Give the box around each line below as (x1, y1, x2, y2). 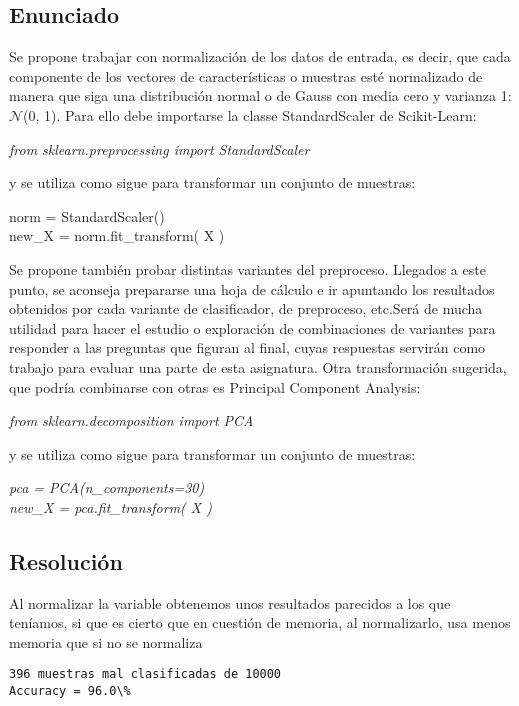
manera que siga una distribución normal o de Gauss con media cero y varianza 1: (9, 85, 512, 106)
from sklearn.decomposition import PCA (9, 410, 254, 431)
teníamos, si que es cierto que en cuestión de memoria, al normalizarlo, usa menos (9, 612, 511, 633)
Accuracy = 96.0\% (9, 684, 131, 699)
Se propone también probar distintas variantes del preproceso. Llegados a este (9, 258, 486, 279)
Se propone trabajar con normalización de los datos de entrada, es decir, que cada (9, 46, 511, 67)
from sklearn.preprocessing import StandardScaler (9, 138, 310, 159)
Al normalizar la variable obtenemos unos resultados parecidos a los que (9, 592, 451, 613)
